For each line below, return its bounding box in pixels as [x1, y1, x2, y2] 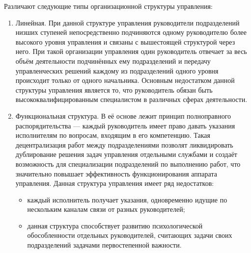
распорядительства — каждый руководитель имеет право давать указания [15, 120, 235, 130]
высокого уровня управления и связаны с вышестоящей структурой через [15, 36, 235, 47]
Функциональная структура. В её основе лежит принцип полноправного [15, 110, 231, 121]
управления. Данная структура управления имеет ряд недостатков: [15, 178, 214, 188]
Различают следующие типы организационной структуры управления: [4, 1, 213, 11]
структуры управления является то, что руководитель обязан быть [15, 84, 213, 95]
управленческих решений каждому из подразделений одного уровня [15, 65, 219, 76]
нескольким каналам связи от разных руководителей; [27, 204, 185, 214]
